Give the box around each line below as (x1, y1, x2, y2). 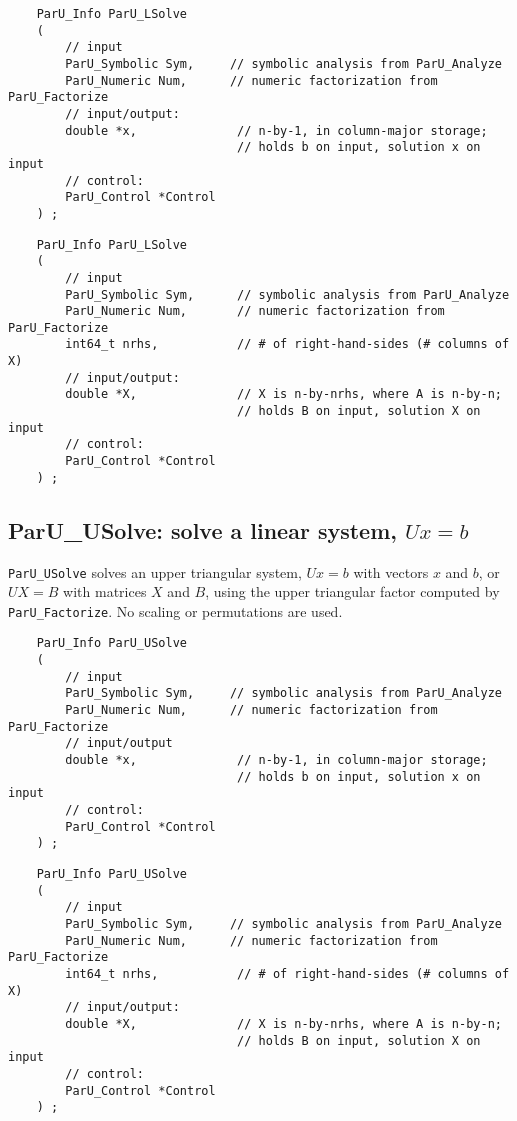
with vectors (353, 561, 429, 582)
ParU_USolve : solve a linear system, (8, 514, 398, 545)
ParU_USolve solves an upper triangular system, (8, 561, 302, 582)
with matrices (63, 581, 147, 602)
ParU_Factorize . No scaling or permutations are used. (8, 600, 343, 621)
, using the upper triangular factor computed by (205, 581, 500, 602)
